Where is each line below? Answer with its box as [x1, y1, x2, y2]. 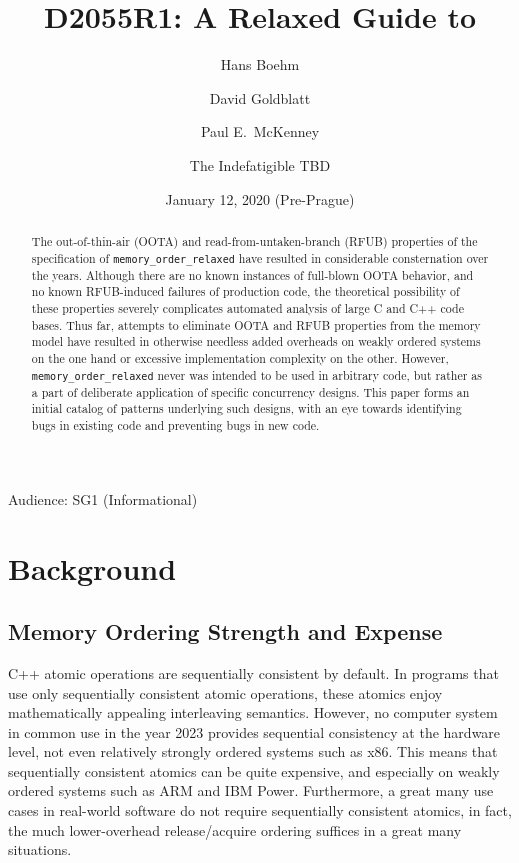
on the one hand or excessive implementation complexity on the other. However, [31, 349, 449, 366]
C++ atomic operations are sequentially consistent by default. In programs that [8, 662, 499, 683]
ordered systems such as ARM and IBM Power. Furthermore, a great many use [8, 780, 494, 801]
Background [8, 547, 177, 588]
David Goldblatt [209, 87, 311, 108]
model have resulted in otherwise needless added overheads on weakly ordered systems [31, 333, 481, 350]
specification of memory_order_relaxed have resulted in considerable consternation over [31, 249, 489, 266]
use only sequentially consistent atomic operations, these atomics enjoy [8, 682, 443, 703]
